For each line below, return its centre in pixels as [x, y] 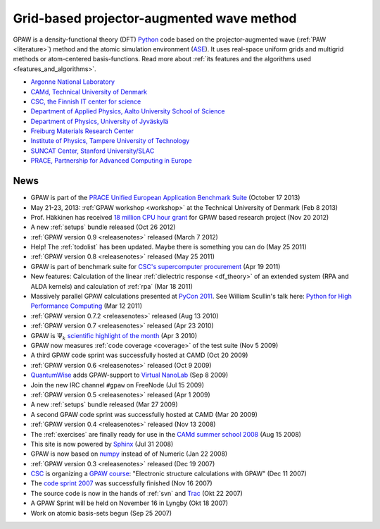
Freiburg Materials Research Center [82, 131]
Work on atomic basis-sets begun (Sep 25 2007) [101, 513]
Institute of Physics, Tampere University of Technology [110, 141]
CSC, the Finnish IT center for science [86, 101]
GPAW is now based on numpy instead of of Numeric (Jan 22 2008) [129, 454]
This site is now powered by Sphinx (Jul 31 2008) [102, 444]
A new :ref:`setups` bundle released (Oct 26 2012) [103, 227]
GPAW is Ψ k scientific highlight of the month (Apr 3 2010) [114, 336]
